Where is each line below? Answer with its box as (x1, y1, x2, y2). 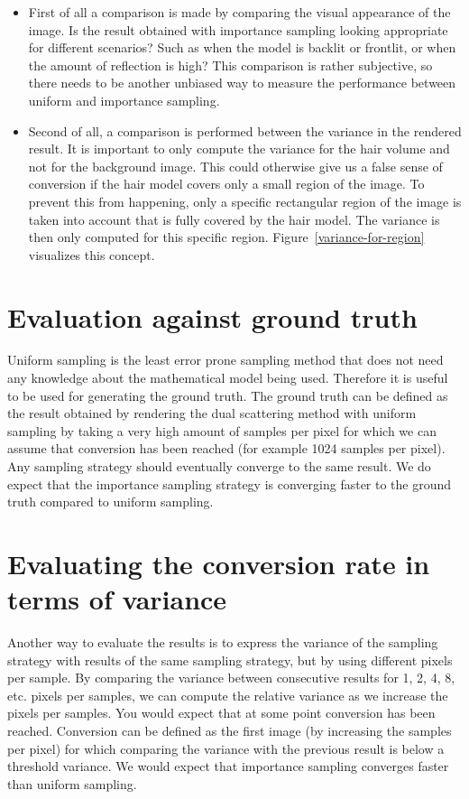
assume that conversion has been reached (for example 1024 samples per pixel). (7, 439, 446, 458)
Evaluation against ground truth (7, 298, 418, 335)
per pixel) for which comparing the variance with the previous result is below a (7, 739, 445, 757)
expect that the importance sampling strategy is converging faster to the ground (7, 474, 452, 493)
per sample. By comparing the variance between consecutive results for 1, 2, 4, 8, (7, 668, 455, 687)
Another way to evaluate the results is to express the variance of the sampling (7, 633, 438, 652)
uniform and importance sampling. (28, 90, 220, 109)
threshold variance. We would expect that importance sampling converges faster (7, 757, 449, 776)
